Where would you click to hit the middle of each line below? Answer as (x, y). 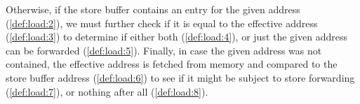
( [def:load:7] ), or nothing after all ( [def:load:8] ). (107, 91)
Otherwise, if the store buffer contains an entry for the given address (153, 9)
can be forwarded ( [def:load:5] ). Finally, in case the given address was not (164, 50)
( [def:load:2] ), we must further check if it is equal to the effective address (162, 23)
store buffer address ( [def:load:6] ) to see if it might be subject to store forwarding (180, 77)
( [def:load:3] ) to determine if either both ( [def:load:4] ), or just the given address (176, 37)
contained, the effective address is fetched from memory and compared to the (172, 64)
